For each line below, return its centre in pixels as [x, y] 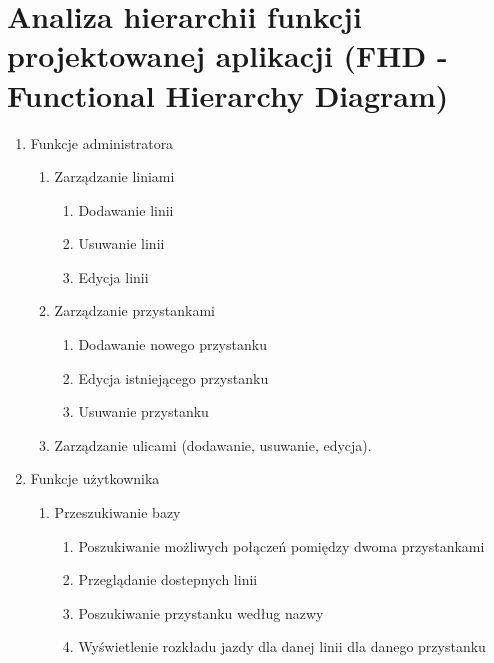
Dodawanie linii [126, 209]
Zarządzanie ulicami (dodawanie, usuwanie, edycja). [213, 444]
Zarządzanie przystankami [134, 310]
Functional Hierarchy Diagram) [228, 94]
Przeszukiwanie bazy [117, 512]
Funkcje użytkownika [95, 478]
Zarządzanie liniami [114, 176]
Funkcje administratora [102, 142]
